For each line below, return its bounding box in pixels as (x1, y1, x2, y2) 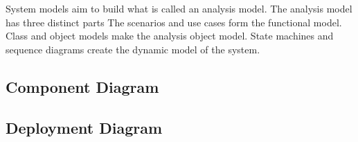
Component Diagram (6, 76, 159, 97)
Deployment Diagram (6, 116, 163, 138)
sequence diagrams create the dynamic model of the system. (6, 42, 260, 56)
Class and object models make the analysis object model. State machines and (6, 28, 334, 43)
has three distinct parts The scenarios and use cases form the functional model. (6, 15, 342, 29)
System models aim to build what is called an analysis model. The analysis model (6, 1, 352, 15)
